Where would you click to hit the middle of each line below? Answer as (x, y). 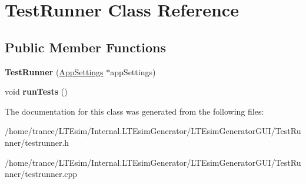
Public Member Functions (85, 47)
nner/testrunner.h (37, 142)
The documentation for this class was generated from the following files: (134, 111)
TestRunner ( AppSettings (54, 71)
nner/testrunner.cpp (41, 174)
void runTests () (36, 91)
